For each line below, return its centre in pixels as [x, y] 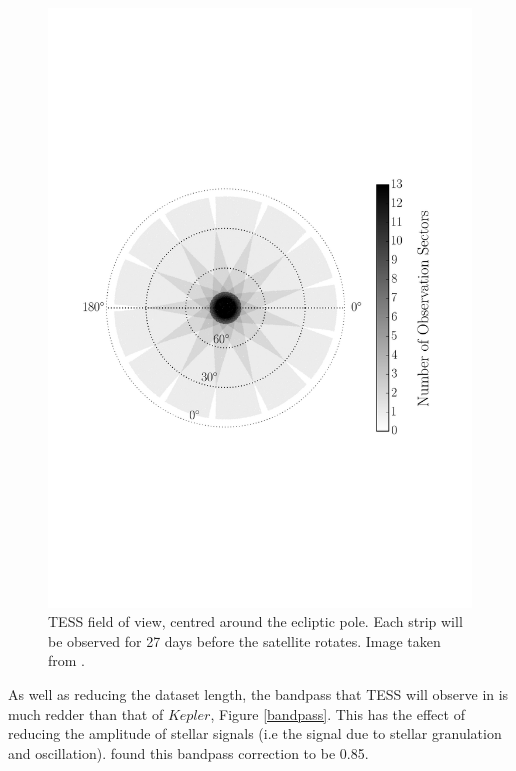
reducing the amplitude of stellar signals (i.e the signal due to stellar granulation [255, 733]
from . [67, 660]
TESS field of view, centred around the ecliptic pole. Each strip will [255, 621]
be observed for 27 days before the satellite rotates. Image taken [244, 640]
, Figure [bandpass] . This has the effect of [337, 713]
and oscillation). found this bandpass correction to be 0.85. [188, 752]
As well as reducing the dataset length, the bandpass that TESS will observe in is [258, 694]
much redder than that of [86, 713]
